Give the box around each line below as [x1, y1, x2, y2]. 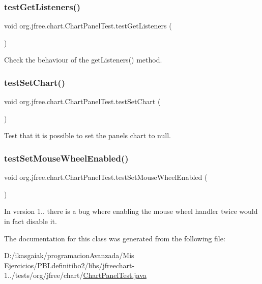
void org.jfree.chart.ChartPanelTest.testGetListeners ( [4, 20, 172, 31]
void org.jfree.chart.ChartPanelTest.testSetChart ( [4, 96, 161, 107]
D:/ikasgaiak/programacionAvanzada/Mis [4, 250, 134, 261]
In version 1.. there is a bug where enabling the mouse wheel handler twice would [4, 206, 258, 216]
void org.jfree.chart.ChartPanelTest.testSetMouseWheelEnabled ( [4, 172, 208, 182]
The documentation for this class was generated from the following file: [4, 233, 225, 243]
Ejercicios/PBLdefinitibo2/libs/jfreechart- [4, 260, 135, 270]
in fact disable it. [4, 216, 57, 226]
